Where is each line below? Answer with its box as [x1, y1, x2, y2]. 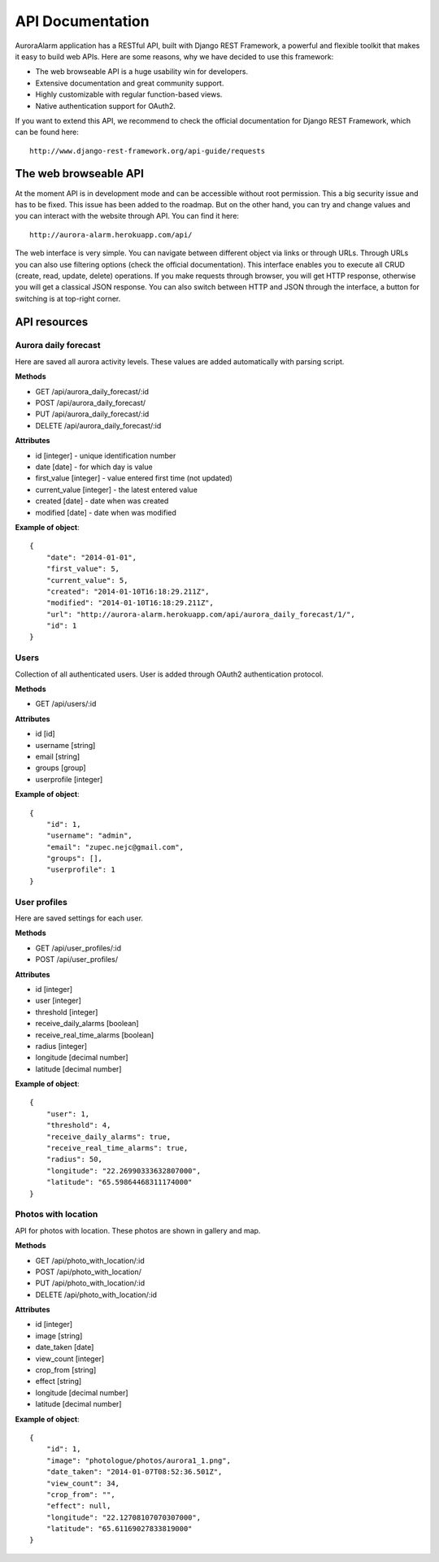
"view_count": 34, [46, 1478, 120, 1488]
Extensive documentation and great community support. [35, 78, 224, 88]
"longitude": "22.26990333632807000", [46, 1166, 202, 1175]
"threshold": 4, [46, 1120, 111, 1130]
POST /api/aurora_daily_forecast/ [35, 398, 146, 408]
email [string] [35, 751, 80, 761]
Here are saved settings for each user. [15, 913, 144, 923]
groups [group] [35, 763, 86, 772]
